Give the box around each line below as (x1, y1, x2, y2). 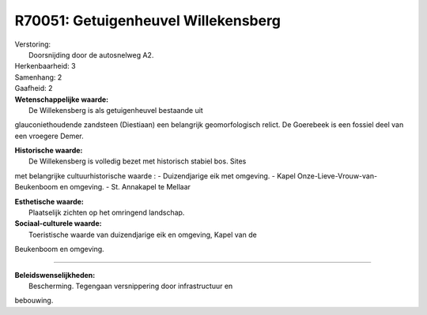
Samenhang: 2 (14, 72, 62, 82)
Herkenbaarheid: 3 (14, 62, 76, 71)
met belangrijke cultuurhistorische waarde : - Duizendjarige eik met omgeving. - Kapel (14, 171, 296, 181)
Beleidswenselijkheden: (14, 270, 96, 279)
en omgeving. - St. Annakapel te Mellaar (59, 182, 191, 192)
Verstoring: (14, 39, 51, 49)
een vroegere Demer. (14, 131, 85, 141)
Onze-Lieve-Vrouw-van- (297, 171, 378, 181)
